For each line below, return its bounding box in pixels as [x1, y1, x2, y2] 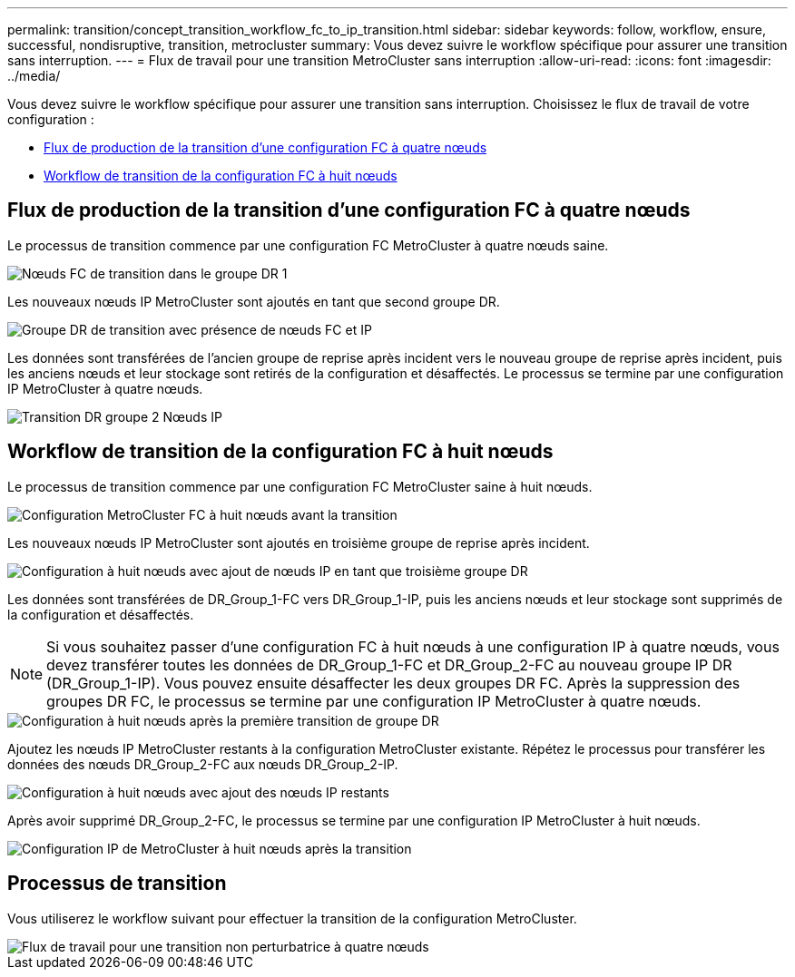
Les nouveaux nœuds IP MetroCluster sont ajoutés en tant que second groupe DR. [7, 293, 500, 309]
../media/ [7, 68, 61, 83]
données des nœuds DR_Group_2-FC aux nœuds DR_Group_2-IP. [7, 756, 398, 772]
